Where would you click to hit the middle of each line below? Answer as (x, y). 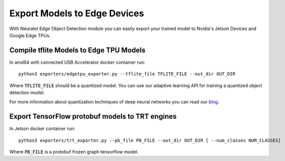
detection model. (27, 93)
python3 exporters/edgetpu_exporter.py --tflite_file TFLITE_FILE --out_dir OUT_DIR (127, 74)
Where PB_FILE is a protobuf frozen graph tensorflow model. (74, 152)
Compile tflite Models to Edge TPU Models (77, 50)
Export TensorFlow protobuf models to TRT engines (93, 116)
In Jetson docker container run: (42, 129)
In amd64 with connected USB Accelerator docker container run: (77, 62)
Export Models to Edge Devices (77, 13)
